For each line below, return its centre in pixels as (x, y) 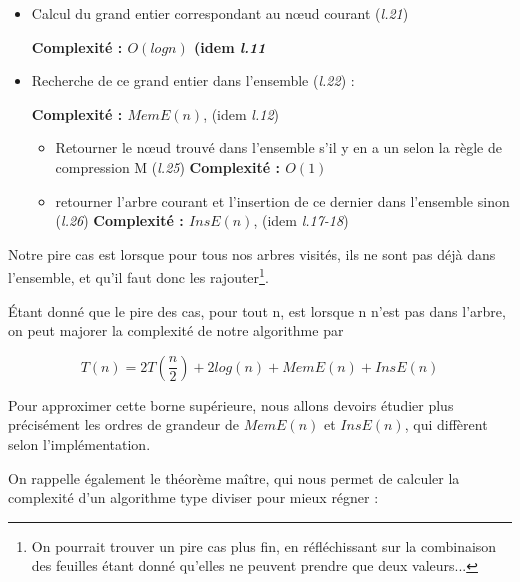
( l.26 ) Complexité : (119, 220)
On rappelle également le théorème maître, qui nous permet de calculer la (234, 477)
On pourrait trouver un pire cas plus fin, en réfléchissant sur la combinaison (264, 545)
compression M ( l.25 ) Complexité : (167, 166)
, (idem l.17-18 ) (301, 220)
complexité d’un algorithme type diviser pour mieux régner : (193, 497)
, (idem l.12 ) (241, 113)
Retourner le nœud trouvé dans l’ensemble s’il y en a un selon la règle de (278, 147)
